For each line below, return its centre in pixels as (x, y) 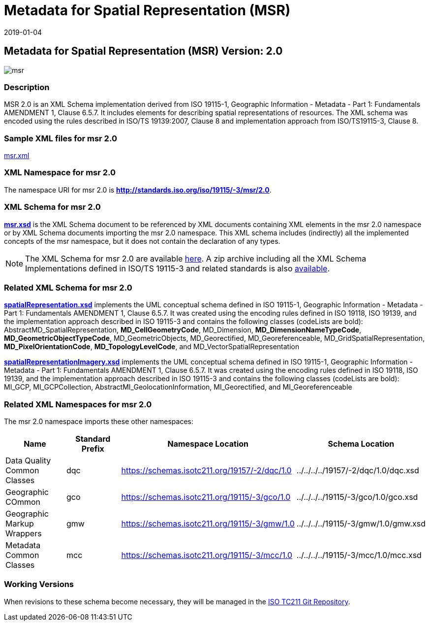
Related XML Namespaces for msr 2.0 (78, 404)
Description (27, 87)
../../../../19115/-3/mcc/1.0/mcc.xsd (359, 555)
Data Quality (28, 461)
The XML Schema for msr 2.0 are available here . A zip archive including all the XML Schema (196, 258)
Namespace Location (208, 444)
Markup (20, 524)
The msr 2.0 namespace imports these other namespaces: (99, 422)
